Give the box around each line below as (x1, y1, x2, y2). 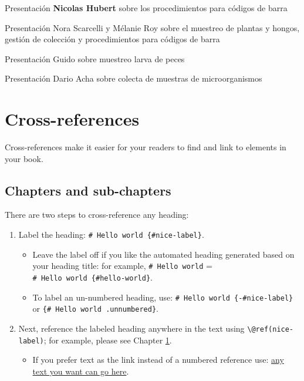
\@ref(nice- (247, 325, 294, 333)
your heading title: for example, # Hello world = (32, 259, 212, 272)
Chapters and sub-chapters (5, 181, 171, 199)
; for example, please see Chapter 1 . (43, 333, 172, 346)
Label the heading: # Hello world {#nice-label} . (18, 228, 204, 241)
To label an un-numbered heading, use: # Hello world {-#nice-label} (32, 291, 293, 303)
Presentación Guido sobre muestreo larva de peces (5, 52, 185, 65)
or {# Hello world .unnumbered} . (32, 302, 158, 315)
